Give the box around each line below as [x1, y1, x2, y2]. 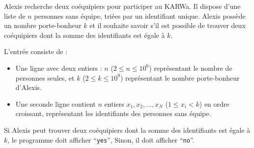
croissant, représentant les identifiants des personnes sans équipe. [15, 108, 211, 118]
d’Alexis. [15, 82, 42, 92]
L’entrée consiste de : [4, 46, 68, 57]
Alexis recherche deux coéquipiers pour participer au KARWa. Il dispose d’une [4, 1, 241, 11]
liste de [4, 10, 26, 21]
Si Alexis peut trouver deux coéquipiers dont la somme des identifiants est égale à [4, 124, 251, 135]
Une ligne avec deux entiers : [15, 62, 102, 73]
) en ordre [199, 98, 229, 109]
